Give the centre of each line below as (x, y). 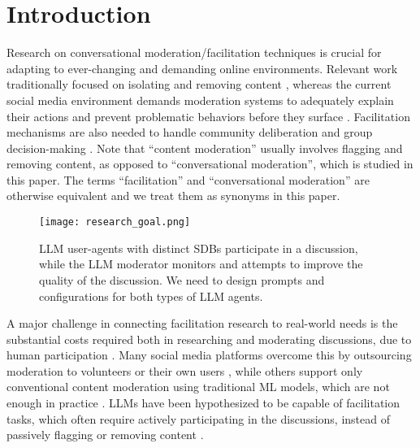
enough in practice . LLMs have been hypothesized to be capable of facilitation (204, 403)
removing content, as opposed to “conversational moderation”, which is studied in (210, 164)
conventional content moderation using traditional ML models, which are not (198, 387)
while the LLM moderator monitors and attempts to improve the (201, 264)
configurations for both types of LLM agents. (151, 296)
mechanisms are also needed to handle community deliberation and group (190, 132)
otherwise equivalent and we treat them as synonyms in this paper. (173, 196)
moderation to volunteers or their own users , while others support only (185, 370)
